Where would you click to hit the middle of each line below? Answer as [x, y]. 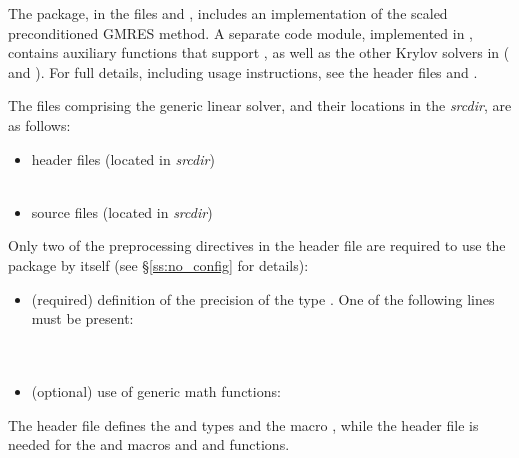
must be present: [82, 318]
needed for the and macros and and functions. [149, 444]
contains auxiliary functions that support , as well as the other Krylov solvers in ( [259, 52]
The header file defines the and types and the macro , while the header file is [243, 424]
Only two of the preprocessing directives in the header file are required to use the [257, 245]
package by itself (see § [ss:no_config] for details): [158, 264]
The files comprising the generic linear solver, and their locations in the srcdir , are [260, 105]
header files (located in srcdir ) [123, 158]
